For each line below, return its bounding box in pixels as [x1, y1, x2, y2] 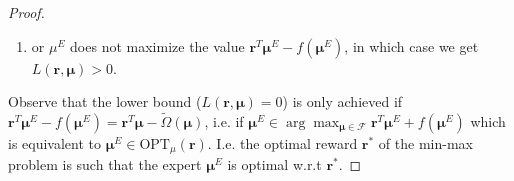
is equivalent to [8, 133, 102, 153]
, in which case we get [344, 35, 479, 56]
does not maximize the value [70, 35, 245, 56]
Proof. [8, 2, 45, 22]
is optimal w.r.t [227, 154, 322, 175]
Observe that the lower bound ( [8, 91, 202, 112]
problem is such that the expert [8, 154, 202, 175]
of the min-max [378, 133, 473, 153]
